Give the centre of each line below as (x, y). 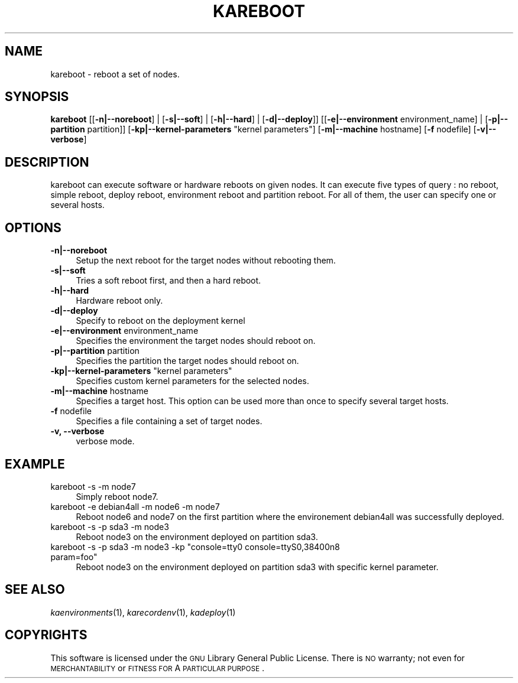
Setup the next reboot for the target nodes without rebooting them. (206, 261)
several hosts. (77, 205)
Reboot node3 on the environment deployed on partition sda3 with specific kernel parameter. (257, 567)
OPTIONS (33, 227)
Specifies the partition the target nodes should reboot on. (187, 361)
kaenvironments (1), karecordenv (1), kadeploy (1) (143, 612)
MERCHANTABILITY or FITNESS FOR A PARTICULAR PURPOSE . (157, 668)
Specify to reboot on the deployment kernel (161, 321)
